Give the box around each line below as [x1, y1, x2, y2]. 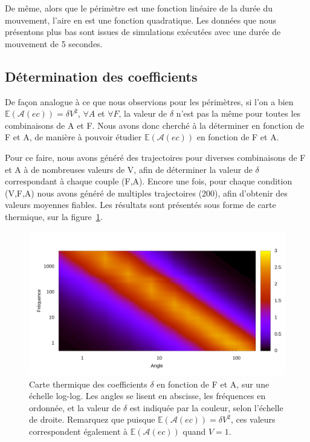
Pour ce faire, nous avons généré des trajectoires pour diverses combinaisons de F [5, 151, 306, 163]
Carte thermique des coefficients [29, 377, 147, 390]
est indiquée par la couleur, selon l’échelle [129, 401, 283, 414]
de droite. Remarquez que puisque [29, 413, 155, 426]
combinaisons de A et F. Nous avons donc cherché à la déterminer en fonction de [5, 119, 305, 131]
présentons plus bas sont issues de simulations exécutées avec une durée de [5, 25, 281, 38]
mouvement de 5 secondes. [5, 37, 103, 50]
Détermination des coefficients [5, 67, 198, 85]
